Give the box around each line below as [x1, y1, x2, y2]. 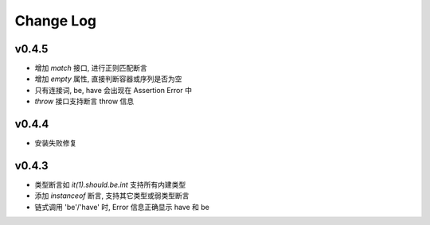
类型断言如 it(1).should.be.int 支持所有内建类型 [34, 180, 186, 190]
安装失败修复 [34, 138, 77, 148]
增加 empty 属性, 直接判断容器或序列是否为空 [34, 74, 182, 83]
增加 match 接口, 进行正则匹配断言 [34, 64, 147, 73]
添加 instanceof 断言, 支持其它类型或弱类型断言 [34, 191, 190, 200]
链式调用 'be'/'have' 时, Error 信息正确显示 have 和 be [34, 202, 210, 211]
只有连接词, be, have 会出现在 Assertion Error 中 [34, 85, 193, 95]
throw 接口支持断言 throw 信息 [34, 96, 135, 107]
